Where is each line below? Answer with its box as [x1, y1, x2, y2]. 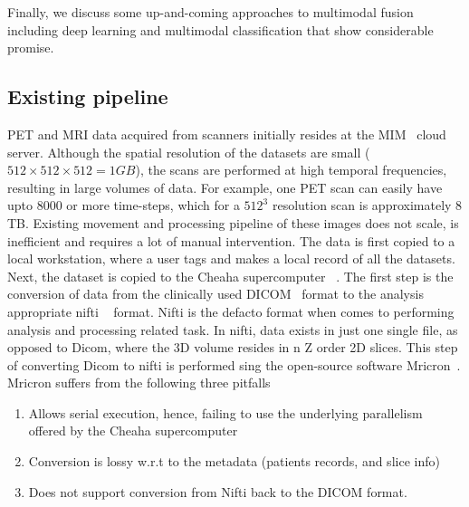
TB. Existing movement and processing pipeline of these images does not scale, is [7, 213, 459, 232]
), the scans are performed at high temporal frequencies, [135, 160, 447, 179]
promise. [7, 38, 54, 57]
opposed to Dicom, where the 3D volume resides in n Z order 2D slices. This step [7, 338, 458, 357]
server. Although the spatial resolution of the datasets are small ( [7, 142, 370, 161]
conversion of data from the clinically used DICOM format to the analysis [7, 284, 424, 303]
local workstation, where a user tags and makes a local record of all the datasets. [7, 249, 455, 268]
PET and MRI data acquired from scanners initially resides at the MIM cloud [7, 124, 446, 143]
